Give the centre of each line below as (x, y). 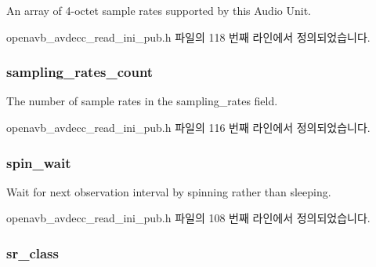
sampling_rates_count (80, 72)
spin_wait (39, 162)
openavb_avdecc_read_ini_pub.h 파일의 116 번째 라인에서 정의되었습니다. (188, 127)
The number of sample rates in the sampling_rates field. (142, 101)
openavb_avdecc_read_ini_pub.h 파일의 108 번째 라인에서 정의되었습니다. (188, 218)
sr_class (33, 252)
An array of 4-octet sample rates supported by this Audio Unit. (159, 10)
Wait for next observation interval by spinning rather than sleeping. (169, 191)
